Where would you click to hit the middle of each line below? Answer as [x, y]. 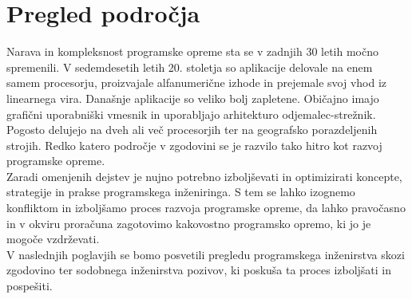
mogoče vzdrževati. [53, 239]
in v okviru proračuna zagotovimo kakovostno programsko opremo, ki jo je [189, 223]
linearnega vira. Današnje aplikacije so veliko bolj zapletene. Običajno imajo [193, 98]
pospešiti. [30, 286]
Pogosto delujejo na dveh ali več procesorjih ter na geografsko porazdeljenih [192, 130]
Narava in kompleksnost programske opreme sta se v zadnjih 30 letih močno [193, 51]
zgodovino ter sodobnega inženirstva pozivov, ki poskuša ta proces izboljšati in [199, 270]
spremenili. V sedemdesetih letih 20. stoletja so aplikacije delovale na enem [190, 67]
